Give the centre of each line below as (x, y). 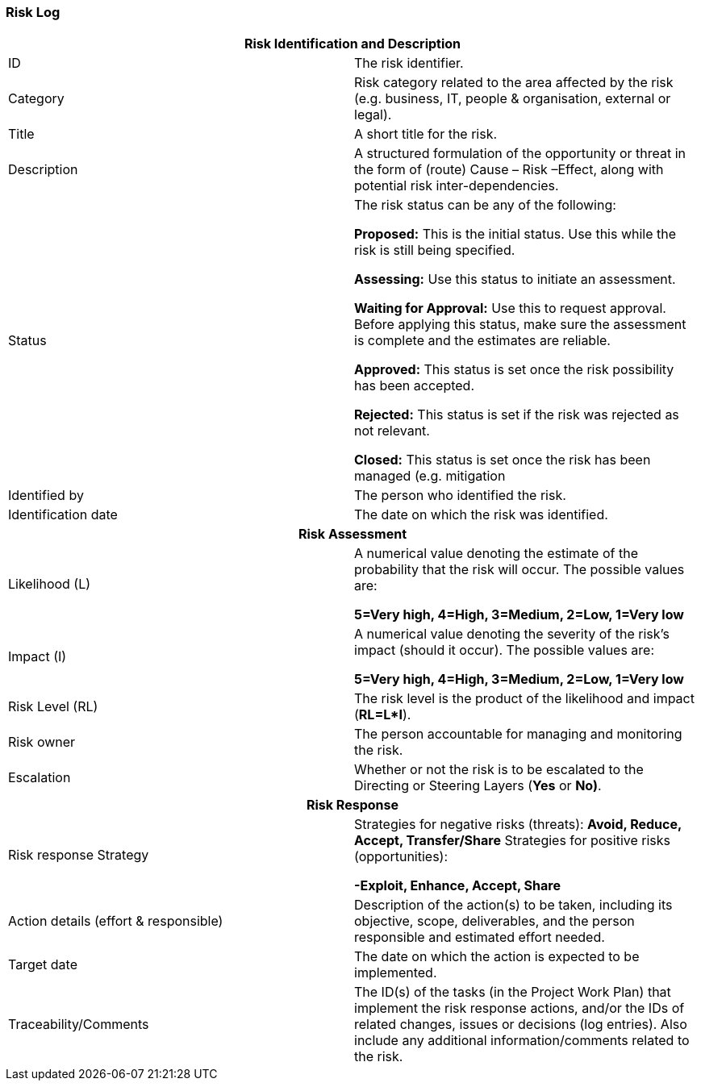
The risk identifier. (409, 63)
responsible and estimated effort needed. (480, 937)
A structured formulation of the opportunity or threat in (520, 154)
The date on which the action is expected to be (497, 957)
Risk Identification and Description (353, 44)
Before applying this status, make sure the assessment (520, 325)
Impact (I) (38, 657)
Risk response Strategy (79, 855)
